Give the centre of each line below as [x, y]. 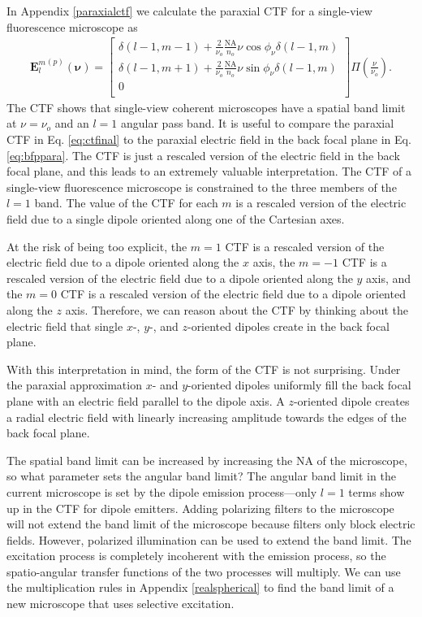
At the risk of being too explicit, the [97, 246]
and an [72, 123]
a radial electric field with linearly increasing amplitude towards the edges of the [207, 417]
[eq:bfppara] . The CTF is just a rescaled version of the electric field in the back [203, 155]
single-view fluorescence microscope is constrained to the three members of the [202, 187]
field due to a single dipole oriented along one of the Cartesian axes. [176, 219]
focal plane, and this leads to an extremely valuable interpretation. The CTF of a [209, 171]
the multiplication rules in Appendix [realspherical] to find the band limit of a [200, 587]
